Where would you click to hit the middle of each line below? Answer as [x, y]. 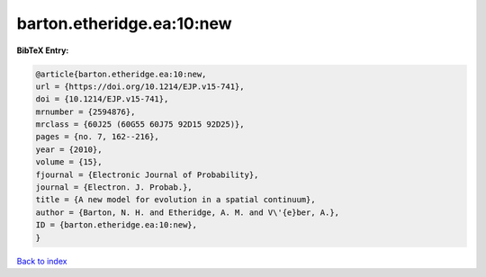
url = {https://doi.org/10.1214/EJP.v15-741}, [140, 86]
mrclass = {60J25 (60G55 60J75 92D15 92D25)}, [140, 125]
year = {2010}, [69, 149]
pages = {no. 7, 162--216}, [97, 137]
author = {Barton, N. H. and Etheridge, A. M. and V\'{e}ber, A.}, [188, 212]
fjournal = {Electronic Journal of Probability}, [147, 174]
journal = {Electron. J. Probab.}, [114, 188]
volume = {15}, [69, 162]
